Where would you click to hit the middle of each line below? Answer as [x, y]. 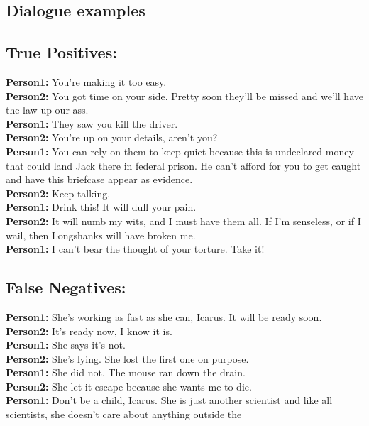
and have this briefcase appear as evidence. [99, 179]
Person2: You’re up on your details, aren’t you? [112, 137]
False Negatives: [66, 287]
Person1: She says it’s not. [66, 345]
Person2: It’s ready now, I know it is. [89, 331]
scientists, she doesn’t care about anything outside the [124, 414]
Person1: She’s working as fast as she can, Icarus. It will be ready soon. [164, 316]
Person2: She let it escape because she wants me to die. [129, 386]
